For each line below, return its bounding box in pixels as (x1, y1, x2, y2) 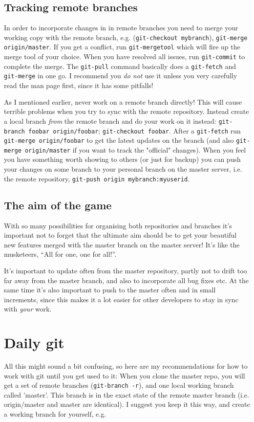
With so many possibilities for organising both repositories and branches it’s (4, 220, 232, 230)
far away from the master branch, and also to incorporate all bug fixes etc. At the (4, 275, 249, 285)
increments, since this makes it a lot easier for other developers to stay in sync (4, 294, 238, 304)
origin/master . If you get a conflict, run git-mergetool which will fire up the (4, 42, 240, 52)
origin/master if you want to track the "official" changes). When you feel (24, 144, 246, 155)
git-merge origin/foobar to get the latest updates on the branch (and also (4, 135, 234, 145)
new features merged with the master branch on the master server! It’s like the (4, 239, 240, 249)
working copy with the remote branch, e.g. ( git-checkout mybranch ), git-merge (4, 32, 248, 42)
